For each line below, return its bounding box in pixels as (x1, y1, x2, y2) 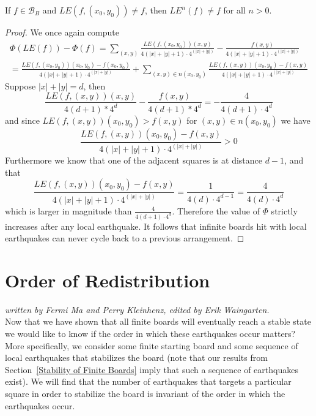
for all (223, 4, 246, 16)
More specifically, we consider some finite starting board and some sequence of (5, 339, 298, 352)
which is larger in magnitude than (5, 204, 132, 217)
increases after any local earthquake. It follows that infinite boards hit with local (5, 219, 307, 232)
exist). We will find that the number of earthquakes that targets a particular (5, 375, 292, 388)
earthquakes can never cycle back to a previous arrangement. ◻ (5, 232, 244, 244)
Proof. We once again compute (5, 26, 119, 38)
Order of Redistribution (5, 267, 210, 292)
